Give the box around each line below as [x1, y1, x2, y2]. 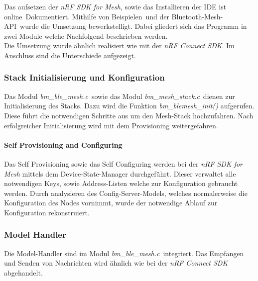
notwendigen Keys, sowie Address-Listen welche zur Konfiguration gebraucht [4, 178, 238, 188]
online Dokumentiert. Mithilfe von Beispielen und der [4, 11, 169, 21]
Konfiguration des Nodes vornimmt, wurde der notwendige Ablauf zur [4, 197, 218, 208]
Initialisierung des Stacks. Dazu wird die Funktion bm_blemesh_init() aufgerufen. [4, 100, 255, 111]
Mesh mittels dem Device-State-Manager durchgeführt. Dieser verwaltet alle [4, 168, 236, 179]
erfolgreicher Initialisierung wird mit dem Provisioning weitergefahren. [4, 120, 218, 130]
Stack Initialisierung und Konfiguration [4, 71, 165, 84]
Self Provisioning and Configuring [4, 139, 123, 150]
